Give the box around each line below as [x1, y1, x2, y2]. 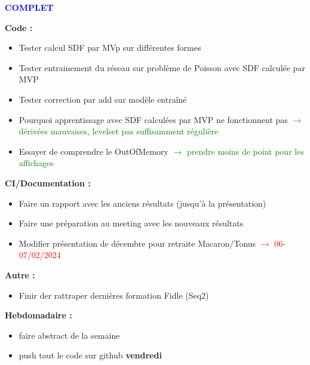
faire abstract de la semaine [19, 329, 120, 341]
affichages [19, 157, 54, 169]
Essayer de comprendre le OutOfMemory [19, 145, 168, 157]
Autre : [5, 268, 35, 281]
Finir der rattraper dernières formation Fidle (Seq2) [19, 289, 209, 301]
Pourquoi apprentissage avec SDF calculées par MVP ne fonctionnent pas [19, 113, 288, 125]
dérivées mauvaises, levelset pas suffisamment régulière [19, 125, 219, 137]
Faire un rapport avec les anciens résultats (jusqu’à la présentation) [19, 197, 266, 209]
